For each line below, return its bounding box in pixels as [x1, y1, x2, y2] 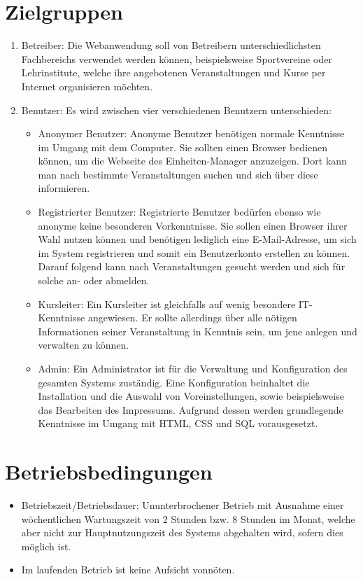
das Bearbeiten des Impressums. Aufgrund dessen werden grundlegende [38, 402, 343, 417]
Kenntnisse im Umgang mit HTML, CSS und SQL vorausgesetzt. [38, 416, 318, 431]
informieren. [38, 181, 90, 195]
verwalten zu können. [38, 337, 129, 352]
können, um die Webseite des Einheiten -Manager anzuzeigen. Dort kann [38, 153, 347, 168]
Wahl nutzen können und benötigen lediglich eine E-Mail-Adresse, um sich [38, 232, 357, 246]
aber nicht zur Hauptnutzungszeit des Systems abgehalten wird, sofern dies [21, 525, 343, 540]
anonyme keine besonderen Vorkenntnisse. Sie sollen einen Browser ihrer [38, 218, 348, 232]
